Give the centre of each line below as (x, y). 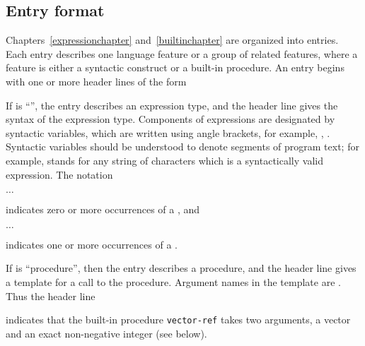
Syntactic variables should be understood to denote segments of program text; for (182, 147)
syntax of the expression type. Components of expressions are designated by (170, 119)
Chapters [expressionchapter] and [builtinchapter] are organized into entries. (172, 40)
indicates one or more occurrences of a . (92, 244)
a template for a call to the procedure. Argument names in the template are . (173, 281)
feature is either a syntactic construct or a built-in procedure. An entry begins (175, 67)
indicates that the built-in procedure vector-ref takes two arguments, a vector (178, 320)
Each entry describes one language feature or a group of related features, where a (182, 53)
